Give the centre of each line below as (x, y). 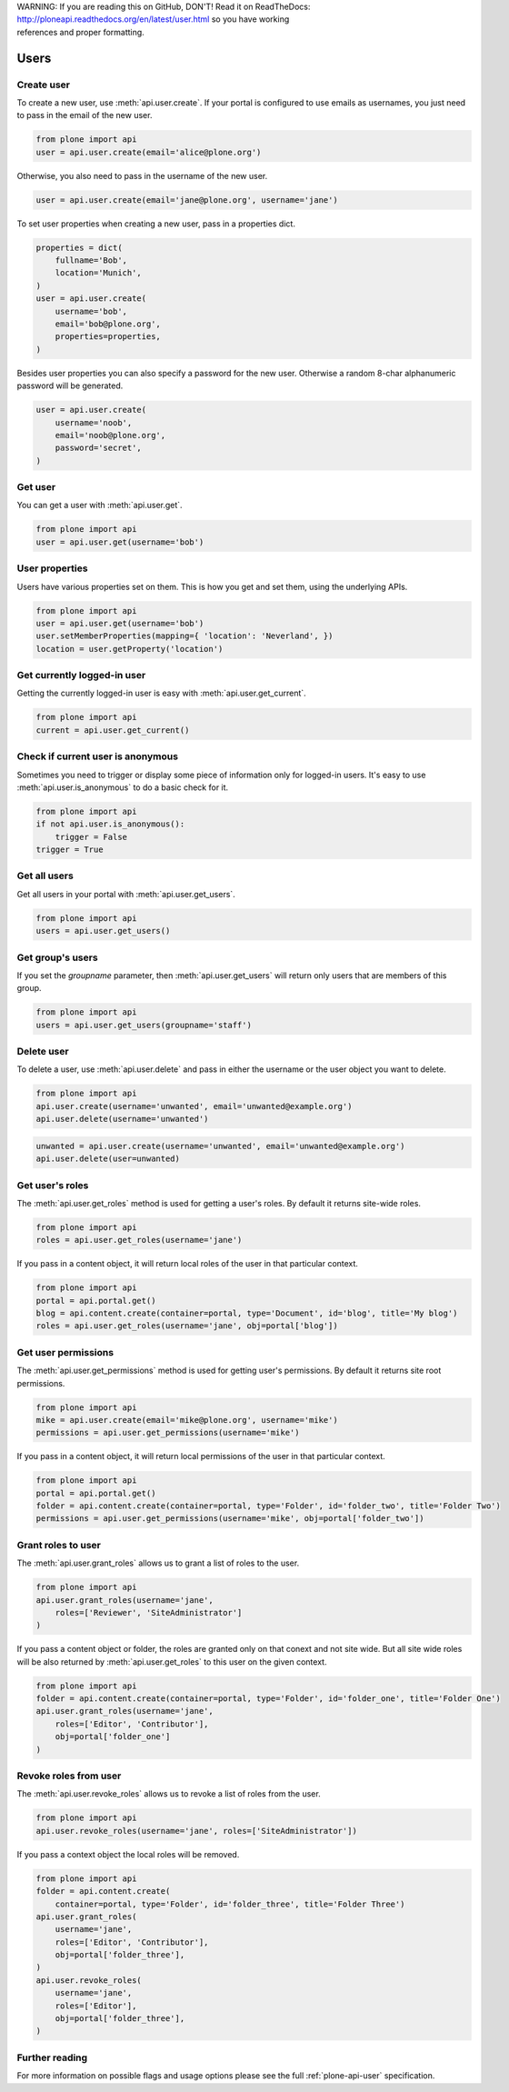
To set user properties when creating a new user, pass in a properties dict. (156, 224)
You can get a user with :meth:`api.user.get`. (100, 505)
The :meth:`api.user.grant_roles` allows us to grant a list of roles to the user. (158, 1563)
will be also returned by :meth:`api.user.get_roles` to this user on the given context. (172, 1662)
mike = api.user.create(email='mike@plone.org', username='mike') (187, 1420)
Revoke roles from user (69, 1776)
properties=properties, (108, 337)
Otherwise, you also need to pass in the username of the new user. (142, 175)
